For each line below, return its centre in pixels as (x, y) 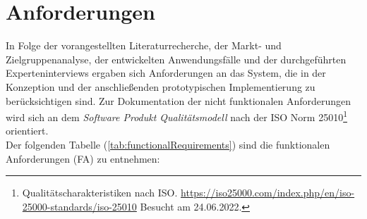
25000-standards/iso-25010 (79, 206)
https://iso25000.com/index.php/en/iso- (268, 193)
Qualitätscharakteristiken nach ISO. (100, 193)
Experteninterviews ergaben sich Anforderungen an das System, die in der (166, 73)
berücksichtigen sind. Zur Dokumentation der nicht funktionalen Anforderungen (179, 100)
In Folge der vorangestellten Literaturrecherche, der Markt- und (144, 45)
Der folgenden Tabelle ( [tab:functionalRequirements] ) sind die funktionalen (168, 144)
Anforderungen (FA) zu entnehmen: (83, 158)
